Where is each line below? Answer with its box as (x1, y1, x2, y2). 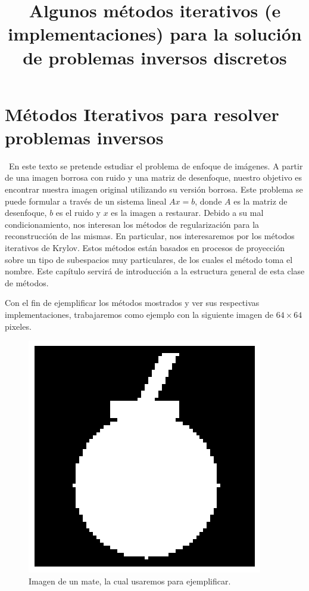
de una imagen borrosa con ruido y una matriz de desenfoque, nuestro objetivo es (5, 171, 302, 184)
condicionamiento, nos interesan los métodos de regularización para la (5, 218, 260, 230)
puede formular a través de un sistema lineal (5, 194, 167, 207)
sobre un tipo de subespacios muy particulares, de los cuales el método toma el (5, 253, 293, 265)
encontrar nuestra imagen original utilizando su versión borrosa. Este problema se (5, 183, 303, 196)
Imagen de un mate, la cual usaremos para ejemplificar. (29, 574, 231, 587)
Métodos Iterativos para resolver (5, 101, 279, 126)
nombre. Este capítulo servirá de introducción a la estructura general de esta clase (5, 265, 305, 277)
